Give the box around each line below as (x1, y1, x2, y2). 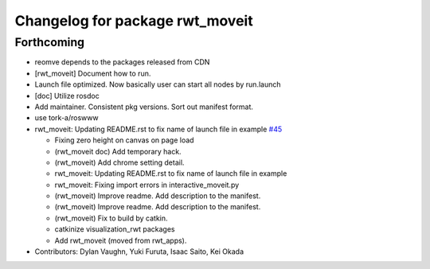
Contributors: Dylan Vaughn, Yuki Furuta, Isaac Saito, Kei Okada (34, 247, 244, 256)
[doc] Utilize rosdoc (34, 91, 100, 100)
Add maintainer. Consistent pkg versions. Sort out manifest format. (34, 102, 254, 111)
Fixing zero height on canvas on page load (54, 135, 194, 145)
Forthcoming (14, 35, 85, 49)
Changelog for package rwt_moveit (14, 12, 254, 29)
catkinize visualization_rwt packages (54, 224, 175, 234)
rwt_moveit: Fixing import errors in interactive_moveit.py (54, 180, 240, 189)
